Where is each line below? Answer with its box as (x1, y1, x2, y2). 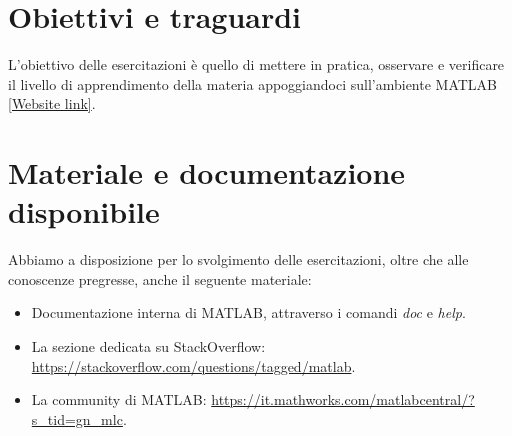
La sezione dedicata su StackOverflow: (31, 336, 266, 356)
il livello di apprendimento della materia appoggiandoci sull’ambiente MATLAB (8, 73, 498, 94)
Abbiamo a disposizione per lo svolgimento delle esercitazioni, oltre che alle (8, 249, 469, 270)
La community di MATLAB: (31, 389, 207, 410)
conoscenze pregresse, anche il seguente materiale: (8, 268, 312, 289)
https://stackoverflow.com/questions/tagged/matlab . (31, 355, 356, 376)
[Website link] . (8, 93, 96, 114)
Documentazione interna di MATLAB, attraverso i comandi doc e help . (31, 302, 466, 323)
